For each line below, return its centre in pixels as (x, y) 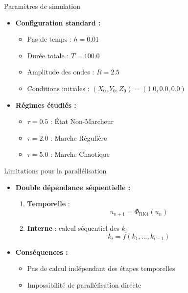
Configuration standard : (58, 22)
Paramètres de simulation (42, 6)
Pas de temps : (49, 39)
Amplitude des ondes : (61, 72)
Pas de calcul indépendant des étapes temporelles (101, 268)
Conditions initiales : (58, 88)
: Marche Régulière (79, 137)
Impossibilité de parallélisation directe (84, 284)
